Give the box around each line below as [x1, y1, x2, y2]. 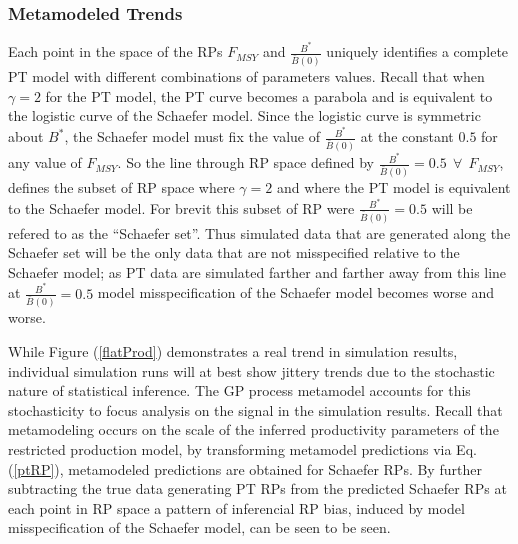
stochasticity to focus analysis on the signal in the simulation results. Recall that [8, 399, 503, 420]
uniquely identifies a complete [326, 41, 509, 62]
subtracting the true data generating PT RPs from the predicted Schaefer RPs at [8, 478, 507, 499]
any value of [8, 152, 82, 173]
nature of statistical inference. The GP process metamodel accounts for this [8, 380, 471, 401]
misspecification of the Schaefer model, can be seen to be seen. [8, 517, 391, 538]
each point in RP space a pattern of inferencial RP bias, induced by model [8, 497, 465, 518]
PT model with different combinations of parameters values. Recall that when [8, 66, 485, 87]
